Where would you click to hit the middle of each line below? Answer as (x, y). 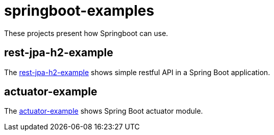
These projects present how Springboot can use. (86, 33)
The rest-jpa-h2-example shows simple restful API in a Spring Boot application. (137, 72)
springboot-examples (79, 11)
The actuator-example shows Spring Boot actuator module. (104, 111)
